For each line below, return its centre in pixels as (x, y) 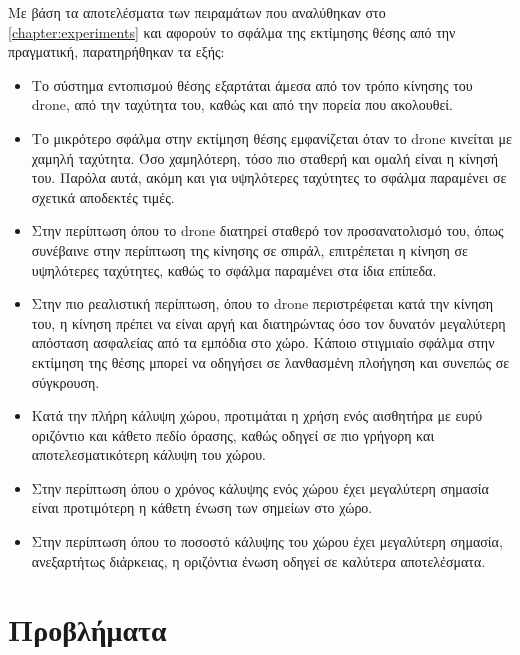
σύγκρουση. (65, 381)
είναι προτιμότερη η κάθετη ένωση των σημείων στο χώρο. (202, 507)
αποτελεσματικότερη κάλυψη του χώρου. (149, 454)
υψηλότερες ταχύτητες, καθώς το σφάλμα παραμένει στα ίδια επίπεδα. (234, 269)
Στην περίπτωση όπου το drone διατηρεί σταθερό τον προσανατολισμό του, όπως (267, 230)
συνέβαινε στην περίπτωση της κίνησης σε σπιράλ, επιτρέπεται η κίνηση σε (249, 249)
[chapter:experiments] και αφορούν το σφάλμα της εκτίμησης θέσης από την (232, 31)
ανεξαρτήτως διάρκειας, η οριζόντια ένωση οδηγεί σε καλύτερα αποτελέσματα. (258, 560)
